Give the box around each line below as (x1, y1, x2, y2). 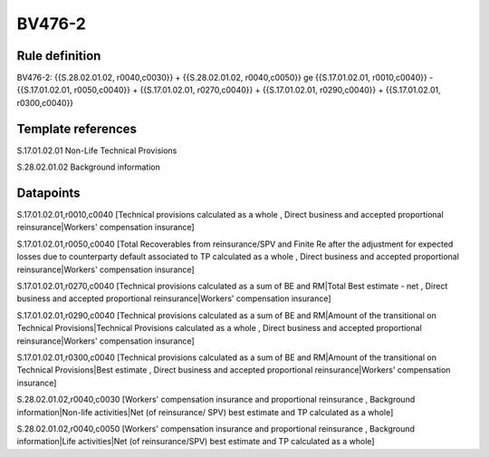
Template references (16, 121, 138, 136)
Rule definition (16, 48, 101, 63)
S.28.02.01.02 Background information (16, 161, 160, 172)
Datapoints (16, 185, 81, 200)
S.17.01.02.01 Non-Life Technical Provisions (16, 145, 177, 156)
